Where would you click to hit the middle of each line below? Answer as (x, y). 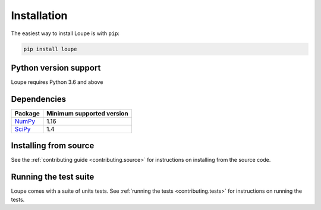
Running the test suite (53, 177)
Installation (39, 15)
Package (27, 113)
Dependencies (39, 99)
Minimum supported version (88, 113)
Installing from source (53, 146)
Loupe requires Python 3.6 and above (57, 82)
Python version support (56, 68)
